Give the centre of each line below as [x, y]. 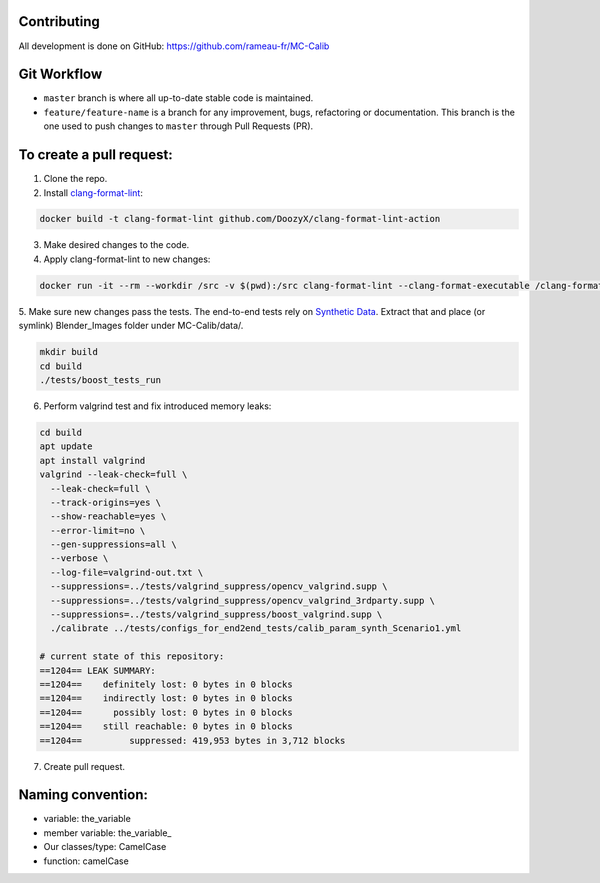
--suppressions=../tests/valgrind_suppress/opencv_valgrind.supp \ [219, 586]
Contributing [59, 21]
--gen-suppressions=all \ [113, 544]
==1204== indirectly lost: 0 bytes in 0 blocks [166, 698]
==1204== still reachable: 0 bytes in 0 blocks [166, 726]
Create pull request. [84, 766]
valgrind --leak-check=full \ [113, 474]
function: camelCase [86, 861]
